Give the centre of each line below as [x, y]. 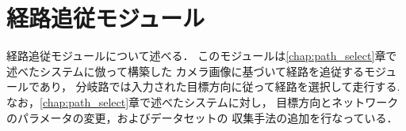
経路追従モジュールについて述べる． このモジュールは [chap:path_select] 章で [202, 56]
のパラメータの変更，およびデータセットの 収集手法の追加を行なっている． [202, 117]
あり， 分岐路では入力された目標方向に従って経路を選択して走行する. [220, 86]
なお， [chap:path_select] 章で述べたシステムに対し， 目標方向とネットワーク [203, 101]
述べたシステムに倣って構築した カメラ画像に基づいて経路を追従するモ [191, 71]
